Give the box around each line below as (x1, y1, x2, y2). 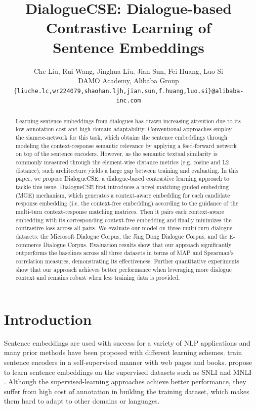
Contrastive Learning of (45, 17, 212, 38)
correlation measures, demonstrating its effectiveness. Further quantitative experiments (15, 256, 239, 265)
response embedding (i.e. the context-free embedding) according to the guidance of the (15, 199, 239, 207)
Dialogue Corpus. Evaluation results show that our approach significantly (43, 240, 232, 249)
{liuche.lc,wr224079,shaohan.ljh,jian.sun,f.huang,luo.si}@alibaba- (13, 87, 244, 95)
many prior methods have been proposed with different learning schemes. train (4, 347, 242, 358)
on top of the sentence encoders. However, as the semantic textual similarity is (15, 150, 217, 158)
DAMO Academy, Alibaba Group (78, 75, 179, 86)
